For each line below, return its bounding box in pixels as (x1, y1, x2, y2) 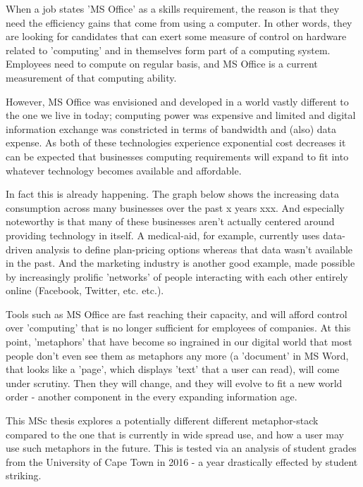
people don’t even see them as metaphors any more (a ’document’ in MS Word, (6, 348, 349, 362)
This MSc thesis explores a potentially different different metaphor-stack (6, 413, 319, 428)
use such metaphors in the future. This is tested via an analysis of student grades (6, 441, 357, 455)
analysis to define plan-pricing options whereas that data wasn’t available (35, 241, 353, 256)
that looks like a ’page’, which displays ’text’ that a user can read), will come (6, 362, 340, 377)
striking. (6, 468, 42, 483)
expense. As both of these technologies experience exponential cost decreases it (6, 135, 346, 150)
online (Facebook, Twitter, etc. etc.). (6, 283, 164, 298)
